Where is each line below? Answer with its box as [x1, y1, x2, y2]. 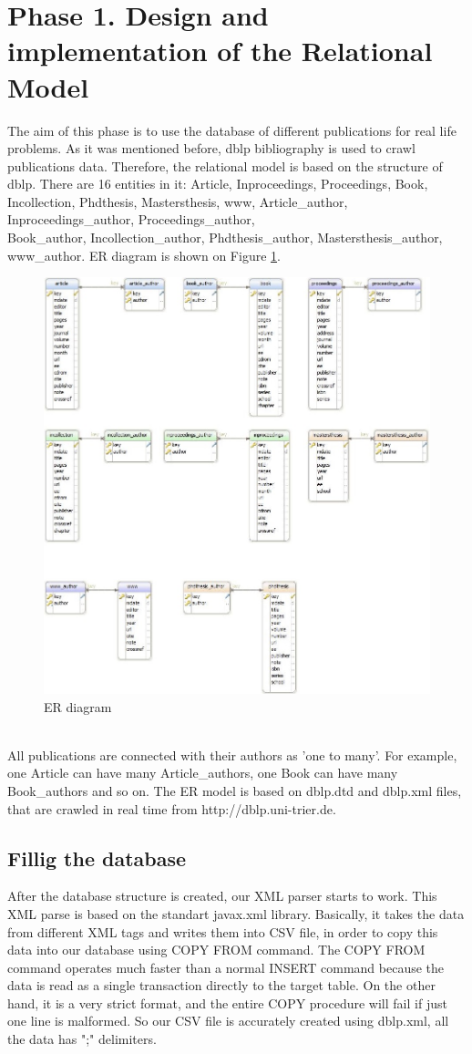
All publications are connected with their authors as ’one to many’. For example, [7, 745, 457, 764]
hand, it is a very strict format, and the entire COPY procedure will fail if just [7, 993, 447, 1012]
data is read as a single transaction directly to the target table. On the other [7, 976, 436, 995]
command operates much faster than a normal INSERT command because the [7, 957, 445, 976]
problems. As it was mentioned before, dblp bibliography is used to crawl [7, 139, 416, 158]
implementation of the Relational [7, 32, 433, 69]
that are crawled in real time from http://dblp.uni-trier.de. [7, 799, 336, 818]
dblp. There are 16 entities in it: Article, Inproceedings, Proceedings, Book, [7, 174, 428, 193]
